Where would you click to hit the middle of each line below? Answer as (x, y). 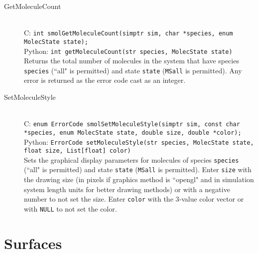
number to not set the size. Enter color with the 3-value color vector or (134, 199)
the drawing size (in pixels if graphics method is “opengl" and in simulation (139, 179)
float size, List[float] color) (77, 151)
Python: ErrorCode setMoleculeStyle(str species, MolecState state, (139, 141)
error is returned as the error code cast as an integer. (105, 80)
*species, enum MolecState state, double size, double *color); (133, 132)
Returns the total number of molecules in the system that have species (131, 61)
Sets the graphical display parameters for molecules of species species (131, 159)
